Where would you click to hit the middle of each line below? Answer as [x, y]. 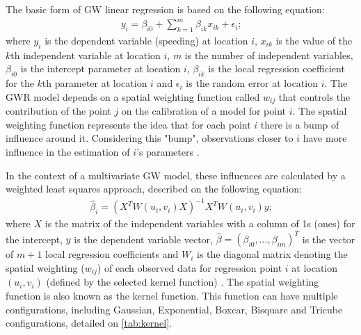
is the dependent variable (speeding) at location [146, 40]
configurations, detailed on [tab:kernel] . [89, 323]
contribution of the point [58, 111]
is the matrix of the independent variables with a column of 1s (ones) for [200, 223]
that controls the [314, 96]
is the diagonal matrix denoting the [272, 254]
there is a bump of [300, 124]
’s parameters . [168, 151]
